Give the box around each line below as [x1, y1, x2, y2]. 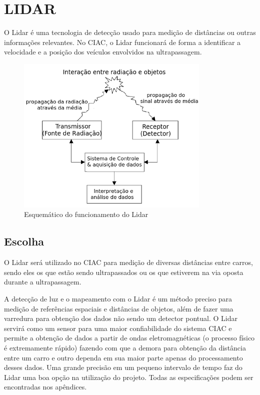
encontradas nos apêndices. [4, 381, 87, 392]
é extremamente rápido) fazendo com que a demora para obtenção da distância [4, 342, 246, 352]
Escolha [4, 233, 44, 249]
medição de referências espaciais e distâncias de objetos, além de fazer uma [4, 303, 233, 313]
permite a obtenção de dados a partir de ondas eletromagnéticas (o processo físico [4, 332, 255, 343]
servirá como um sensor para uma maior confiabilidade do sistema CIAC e [4, 322, 232, 333]
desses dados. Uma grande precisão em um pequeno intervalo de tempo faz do [4, 362, 242, 372]
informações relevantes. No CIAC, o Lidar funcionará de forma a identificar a [4, 36, 241, 47]
